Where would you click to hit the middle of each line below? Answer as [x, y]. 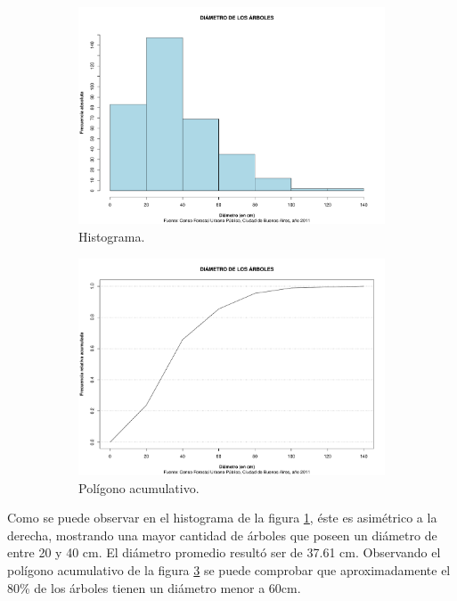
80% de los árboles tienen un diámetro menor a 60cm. [154, 587]
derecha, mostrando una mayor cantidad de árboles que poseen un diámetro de [222, 535]
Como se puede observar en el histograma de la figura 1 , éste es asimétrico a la [222, 518]
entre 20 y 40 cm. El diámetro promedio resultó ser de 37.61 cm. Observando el [224, 552]
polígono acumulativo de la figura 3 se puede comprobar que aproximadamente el [229, 570]
